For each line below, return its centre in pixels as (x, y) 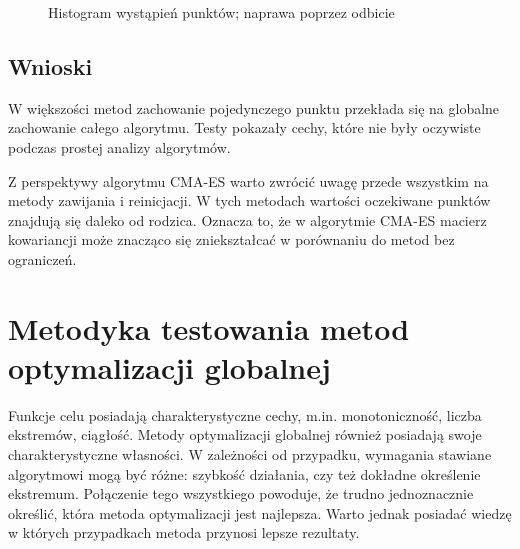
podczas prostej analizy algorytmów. (119, 146)
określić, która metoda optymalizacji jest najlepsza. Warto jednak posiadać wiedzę (260, 512)
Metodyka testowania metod (209, 327)
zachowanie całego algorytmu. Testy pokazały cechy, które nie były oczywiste (244, 127)
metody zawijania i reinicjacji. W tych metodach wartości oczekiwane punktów (249, 200)
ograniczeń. (42, 258)
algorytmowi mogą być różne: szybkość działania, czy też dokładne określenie (244, 473)
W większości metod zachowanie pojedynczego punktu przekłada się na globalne (254, 107)
